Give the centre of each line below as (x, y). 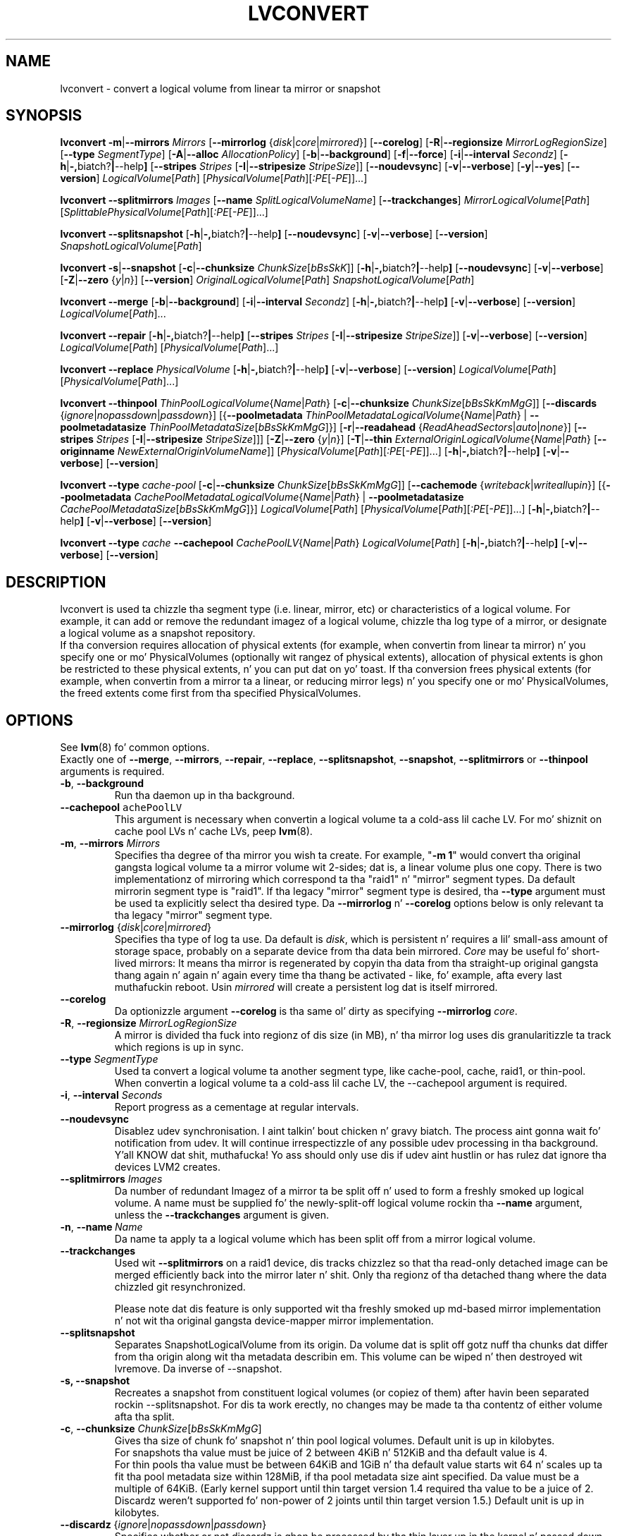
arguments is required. (112, 772)
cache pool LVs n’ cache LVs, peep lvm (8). (213, 831)
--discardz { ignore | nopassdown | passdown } (163, 1525)
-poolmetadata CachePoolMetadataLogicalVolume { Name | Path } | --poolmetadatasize (262, 497)
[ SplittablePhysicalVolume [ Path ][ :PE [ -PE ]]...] (164, 212)
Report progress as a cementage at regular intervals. (237, 1107)
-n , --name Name (101, 1227)
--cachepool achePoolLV (121, 807)
